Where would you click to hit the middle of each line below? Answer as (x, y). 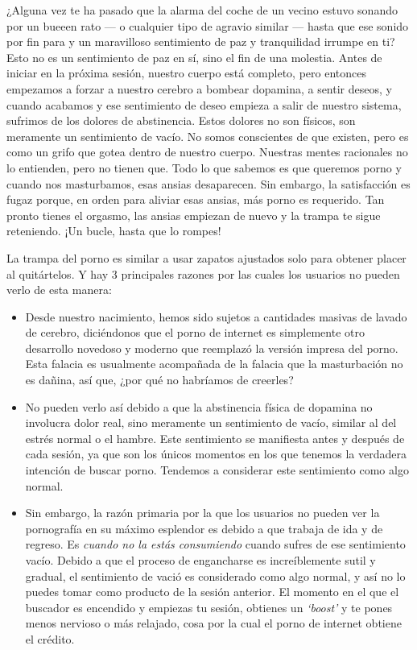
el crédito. (50, 638)
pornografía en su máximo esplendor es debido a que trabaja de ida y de (204, 528)
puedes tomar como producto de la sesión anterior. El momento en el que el (212, 592)
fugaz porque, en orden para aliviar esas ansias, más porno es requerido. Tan (196, 199)
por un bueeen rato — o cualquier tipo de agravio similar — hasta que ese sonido (208, 25)
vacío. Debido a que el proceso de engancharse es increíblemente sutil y (200, 560)
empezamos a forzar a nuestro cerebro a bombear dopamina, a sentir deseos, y (199, 88)
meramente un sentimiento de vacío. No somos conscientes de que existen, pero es (208, 136)
